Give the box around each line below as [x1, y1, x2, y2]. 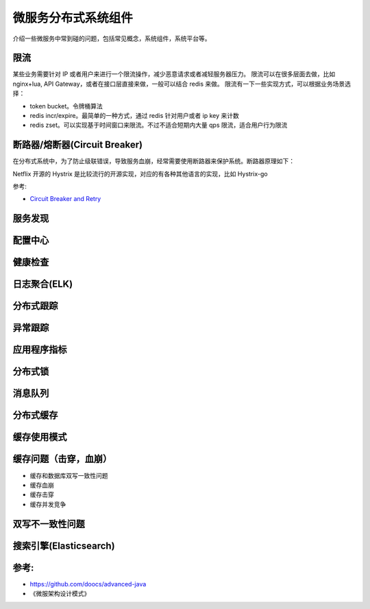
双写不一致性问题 [12, 518, 85, 529]
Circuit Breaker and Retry [29, 195, 101, 203]
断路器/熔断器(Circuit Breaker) [12, 139, 143, 151]
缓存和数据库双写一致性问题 [29, 471, 108, 479]
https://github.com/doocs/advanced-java [29, 580, 147, 588]
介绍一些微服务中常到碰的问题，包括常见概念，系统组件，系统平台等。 [12, 34, 211, 43]
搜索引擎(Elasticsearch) [12, 540, 116, 551]
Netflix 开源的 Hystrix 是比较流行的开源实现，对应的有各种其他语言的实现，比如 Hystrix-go [12, 169, 268, 178]
